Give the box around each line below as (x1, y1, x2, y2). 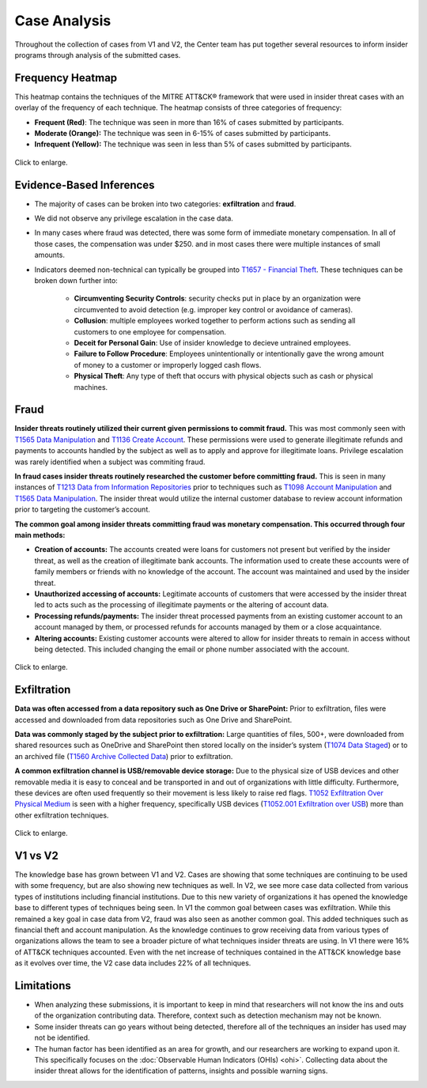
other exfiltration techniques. (14, 810, 109, 820)
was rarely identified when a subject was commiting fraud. (14, 457, 206, 467)
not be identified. (34, 1033, 90, 1043)
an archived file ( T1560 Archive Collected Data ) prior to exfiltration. (14, 751, 233, 761)
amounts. (34, 250, 65, 260)
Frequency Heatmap (14, 71, 118, 85)
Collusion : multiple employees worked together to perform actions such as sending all (74, 316, 356, 326)
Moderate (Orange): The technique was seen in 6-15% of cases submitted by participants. (34, 129, 331, 138)
